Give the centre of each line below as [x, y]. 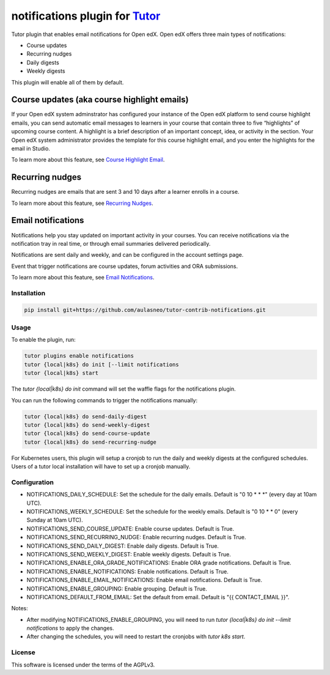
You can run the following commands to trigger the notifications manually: [105, 400]
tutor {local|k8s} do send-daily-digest [85, 416]
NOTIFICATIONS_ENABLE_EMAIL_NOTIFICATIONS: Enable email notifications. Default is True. [145, 580]
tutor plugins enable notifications [79, 356]
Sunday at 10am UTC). [55, 520]
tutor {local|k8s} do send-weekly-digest [87, 425]
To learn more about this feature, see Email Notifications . [83, 278]
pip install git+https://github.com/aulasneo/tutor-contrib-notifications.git [145, 310]
